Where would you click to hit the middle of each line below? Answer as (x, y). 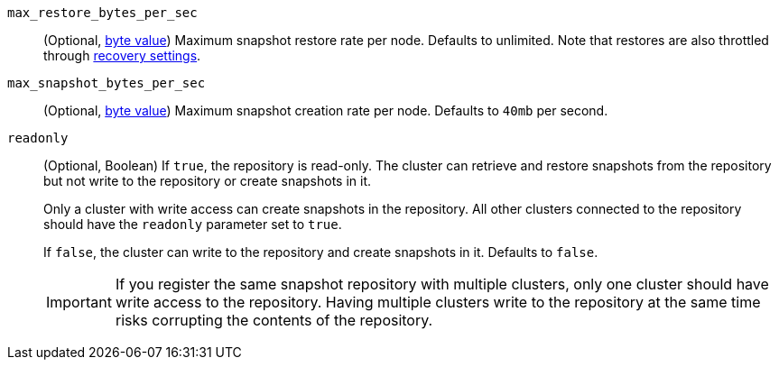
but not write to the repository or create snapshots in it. (208, 181)
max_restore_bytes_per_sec (102, 13)
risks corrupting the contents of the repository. (274, 320)
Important (79, 302)
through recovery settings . (122, 55)
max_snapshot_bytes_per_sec (107, 83)
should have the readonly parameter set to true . (193, 224)
